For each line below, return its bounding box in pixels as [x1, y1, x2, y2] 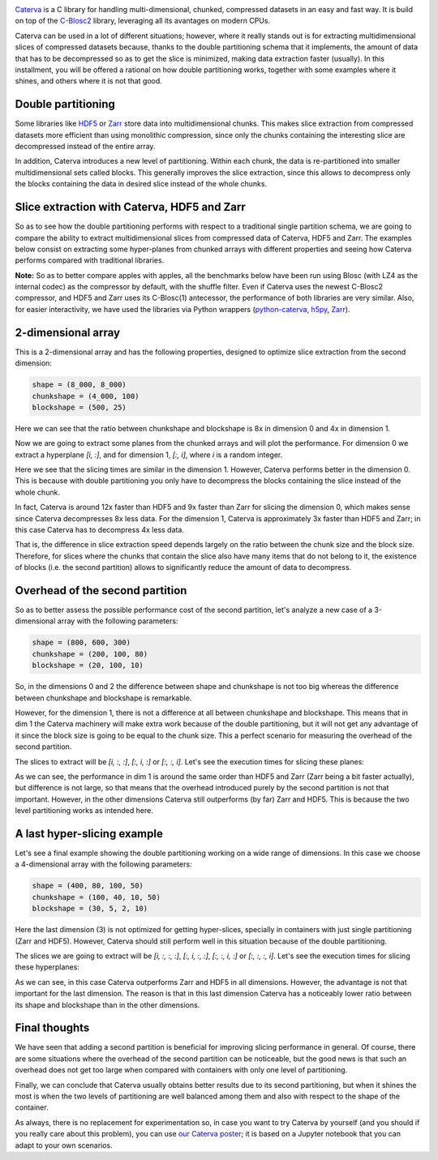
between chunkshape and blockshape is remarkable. [15, 693, 192, 703]
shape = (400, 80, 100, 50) [32, 881, 144, 891]
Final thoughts [15, 1021, 90, 1035]
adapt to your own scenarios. [15, 1140, 113, 1150]
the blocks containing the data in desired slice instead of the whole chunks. [15, 179, 268, 189]
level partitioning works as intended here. [15, 806, 153, 815]
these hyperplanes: [15, 962, 80, 972]
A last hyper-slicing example [15, 827, 164, 841]
